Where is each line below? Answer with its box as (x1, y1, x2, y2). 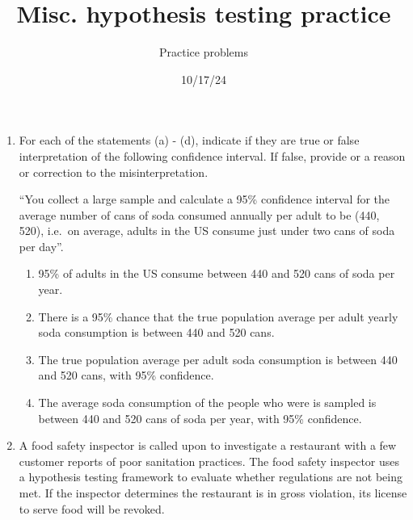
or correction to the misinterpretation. (19, 163, 209, 180)
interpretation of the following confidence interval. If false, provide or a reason (19, 147, 406, 164)
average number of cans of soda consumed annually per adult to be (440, (19, 206, 380, 223)
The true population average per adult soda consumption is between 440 (38, 350, 398, 367)
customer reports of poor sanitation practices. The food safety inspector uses (19, 452, 400, 469)
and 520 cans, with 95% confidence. (38, 367, 214, 384)
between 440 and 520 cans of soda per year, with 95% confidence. (38, 409, 362, 426)
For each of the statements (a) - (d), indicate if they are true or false (19, 132, 360, 149)
